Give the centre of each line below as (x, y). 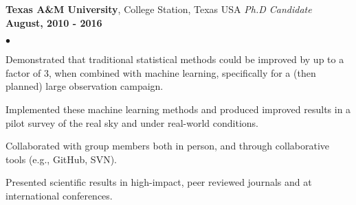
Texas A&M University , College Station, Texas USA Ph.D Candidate (159, 9)
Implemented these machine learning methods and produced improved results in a (178, 109)
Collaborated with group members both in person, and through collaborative (168, 146)
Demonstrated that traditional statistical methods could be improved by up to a (175, 59)
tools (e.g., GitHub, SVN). (61, 159)
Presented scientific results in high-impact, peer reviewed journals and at (159, 182)
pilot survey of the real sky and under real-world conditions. (132, 122)
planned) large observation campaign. (85, 86)
